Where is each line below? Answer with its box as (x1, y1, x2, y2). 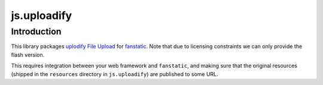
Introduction (11, 26, 62, 37)
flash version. (11, 51, 45, 58)
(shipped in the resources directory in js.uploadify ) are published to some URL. (11, 70, 218, 77)
